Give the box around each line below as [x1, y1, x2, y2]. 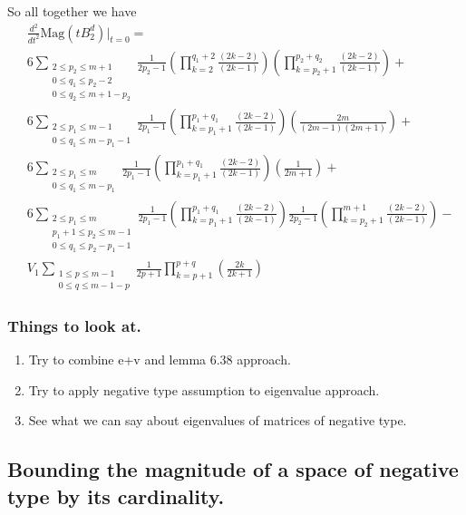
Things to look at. [7, 314, 141, 336]
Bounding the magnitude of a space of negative [7, 455, 459, 483]
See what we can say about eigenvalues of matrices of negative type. [28, 411, 407, 430]
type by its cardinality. [7, 481, 225, 510]
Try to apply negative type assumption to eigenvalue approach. [28, 380, 380, 399]
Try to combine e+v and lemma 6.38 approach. [28, 350, 291, 369]
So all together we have [7, 2, 137, 20]
